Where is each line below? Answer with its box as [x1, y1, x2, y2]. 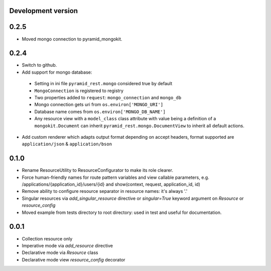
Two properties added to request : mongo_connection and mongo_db [34, 95, 182, 100]
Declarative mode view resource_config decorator [22, 256, 125, 262]
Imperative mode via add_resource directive [22, 242, 113, 248]
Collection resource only [22, 235, 73, 241]
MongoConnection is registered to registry [34, 88, 124, 94]
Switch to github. [22, 62, 57, 68]
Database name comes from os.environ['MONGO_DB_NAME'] [34, 108, 166, 115]
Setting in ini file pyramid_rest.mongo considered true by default [34, 81, 173, 87]
